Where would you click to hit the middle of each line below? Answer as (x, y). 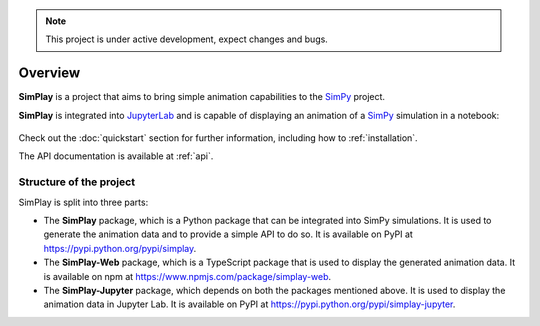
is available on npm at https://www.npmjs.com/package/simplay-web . (187, 276)
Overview (49, 73)
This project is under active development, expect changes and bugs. (187, 39)
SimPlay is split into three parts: (83, 202)
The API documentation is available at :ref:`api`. (116, 156)
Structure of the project (76, 182)
